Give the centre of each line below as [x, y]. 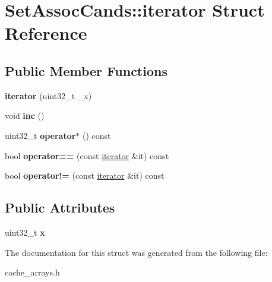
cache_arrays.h [32, 272]
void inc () [25, 115]
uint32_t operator [40, 135]
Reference [46, 33]
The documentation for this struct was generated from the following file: [136, 252]
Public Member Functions [86, 70]
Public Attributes [60, 207]
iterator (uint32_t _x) [48, 95]
